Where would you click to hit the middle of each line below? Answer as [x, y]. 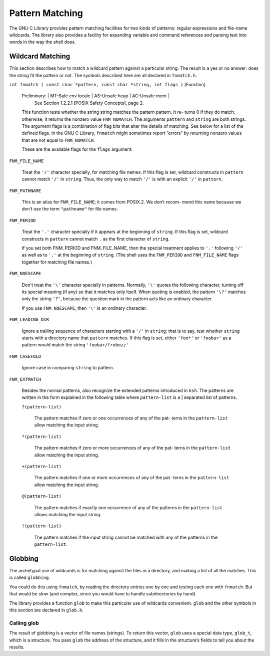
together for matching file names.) [57, 262]
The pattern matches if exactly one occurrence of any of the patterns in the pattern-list [128, 507]
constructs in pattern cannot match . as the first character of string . [96, 239]
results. [17, 647]
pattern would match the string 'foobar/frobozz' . [76, 345]
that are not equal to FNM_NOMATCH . [58, 140]
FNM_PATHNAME [25, 191]
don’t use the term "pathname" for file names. [70, 209]
